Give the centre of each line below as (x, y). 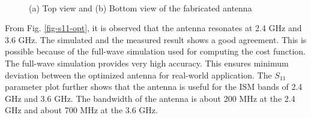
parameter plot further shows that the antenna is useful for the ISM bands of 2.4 (154, 87)
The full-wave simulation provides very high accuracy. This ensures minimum (147, 63)
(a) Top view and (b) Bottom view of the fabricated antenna (140, 7)
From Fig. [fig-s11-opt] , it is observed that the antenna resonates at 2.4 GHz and (153, 28)
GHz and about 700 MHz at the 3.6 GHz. (81, 110)
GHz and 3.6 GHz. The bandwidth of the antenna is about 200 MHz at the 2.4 (150, 98)
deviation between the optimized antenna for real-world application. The (138, 75)
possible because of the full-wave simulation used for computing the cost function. (155, 51)
